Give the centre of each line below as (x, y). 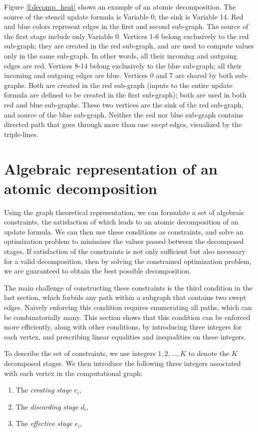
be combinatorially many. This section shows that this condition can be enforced (127, 317)
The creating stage (44, 390)
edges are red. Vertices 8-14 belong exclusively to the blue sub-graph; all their (123, 65)
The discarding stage (47, 406)
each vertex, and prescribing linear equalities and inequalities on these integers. (125, 336)
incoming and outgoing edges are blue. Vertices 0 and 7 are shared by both (119, 75)
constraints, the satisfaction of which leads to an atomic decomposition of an (121, 222)
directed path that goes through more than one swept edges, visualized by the (123, 124)
